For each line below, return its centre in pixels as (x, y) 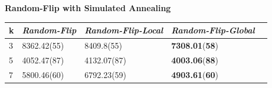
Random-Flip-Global (213, 30)
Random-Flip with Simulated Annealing (88, 8)
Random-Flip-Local (124, 30)
